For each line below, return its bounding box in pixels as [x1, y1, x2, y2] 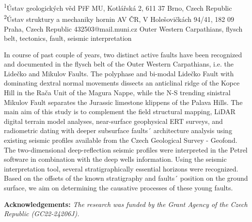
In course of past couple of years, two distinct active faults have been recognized [4, 49, 242, 59]
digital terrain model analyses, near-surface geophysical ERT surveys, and [4, 116, 223, 126]
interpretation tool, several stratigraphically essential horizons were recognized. [4, 163, 238, 173]
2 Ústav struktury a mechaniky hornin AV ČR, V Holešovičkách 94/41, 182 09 [4, 13, 234, 24]
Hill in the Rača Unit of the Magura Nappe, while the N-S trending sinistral [4, 87, 231, 98]
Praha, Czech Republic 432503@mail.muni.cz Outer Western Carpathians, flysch [4, 23, 243, 34]
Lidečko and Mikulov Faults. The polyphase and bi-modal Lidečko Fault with [4, 68, 234, 78]
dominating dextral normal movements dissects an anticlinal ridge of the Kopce [4, 78, 240, 88]
